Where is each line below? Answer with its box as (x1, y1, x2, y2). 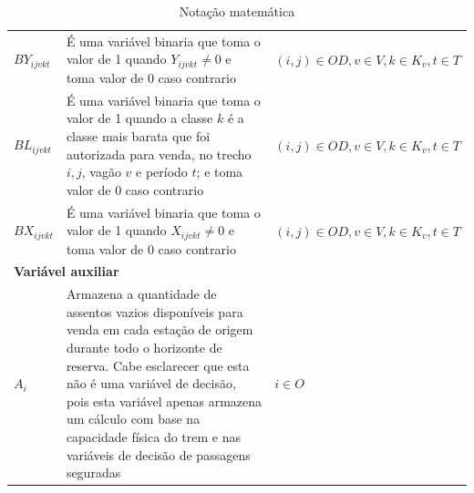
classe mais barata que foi (66, 126, 211, 145)
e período (136, 162, 188, 181)
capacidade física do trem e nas (66, 427, 241, 447)
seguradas (66, 463, 121, 482)
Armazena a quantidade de (66, 284, 217, 303)
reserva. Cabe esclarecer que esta (66, 355, 250, 375)
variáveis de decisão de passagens (66, 445, 251, 464)
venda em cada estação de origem (66, 320, 253, 339)
